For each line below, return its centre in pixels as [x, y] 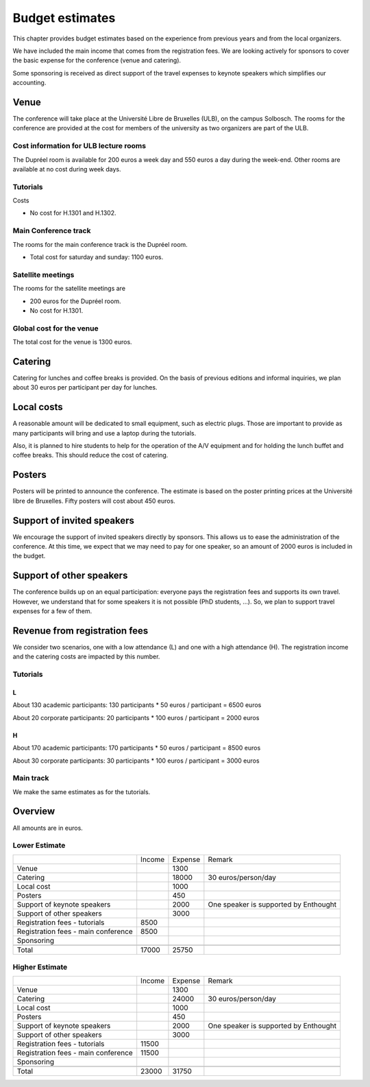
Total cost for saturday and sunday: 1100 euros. [97, 257]
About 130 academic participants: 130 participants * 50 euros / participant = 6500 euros [137, 705]
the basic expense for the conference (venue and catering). [97, 60]
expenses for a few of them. [52, 611]
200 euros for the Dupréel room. [75, 301]
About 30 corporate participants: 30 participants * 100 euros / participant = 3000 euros [136, 761]
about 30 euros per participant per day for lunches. [85, 387]
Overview [34, 812]
